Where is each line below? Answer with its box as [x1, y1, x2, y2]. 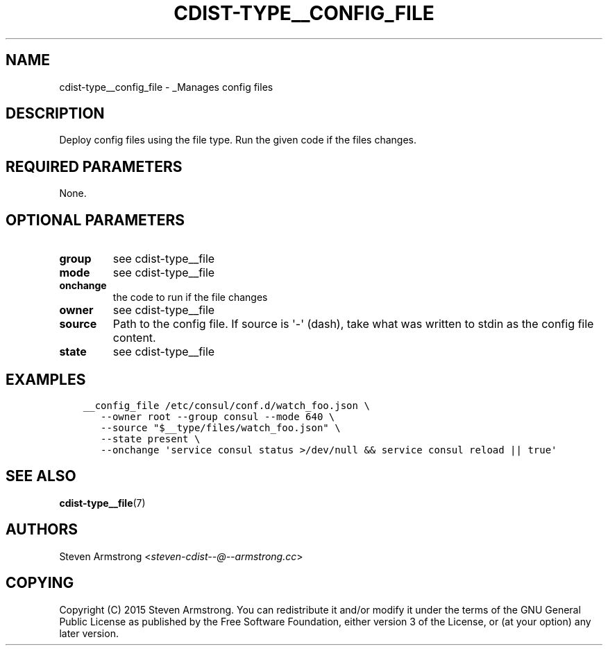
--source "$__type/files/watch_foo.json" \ [101, 422, 341, 433]
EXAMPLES [6, 370, 86, 388]
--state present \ [101, 433, 201, 444]
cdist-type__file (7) [59, 496, 146, 509]
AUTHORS [6, 521, 78, 539]
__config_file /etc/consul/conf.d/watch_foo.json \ [83, 399, 370, 411]
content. [112, 331, 156, 345]
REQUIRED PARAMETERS [6, 157, 183, 175]
